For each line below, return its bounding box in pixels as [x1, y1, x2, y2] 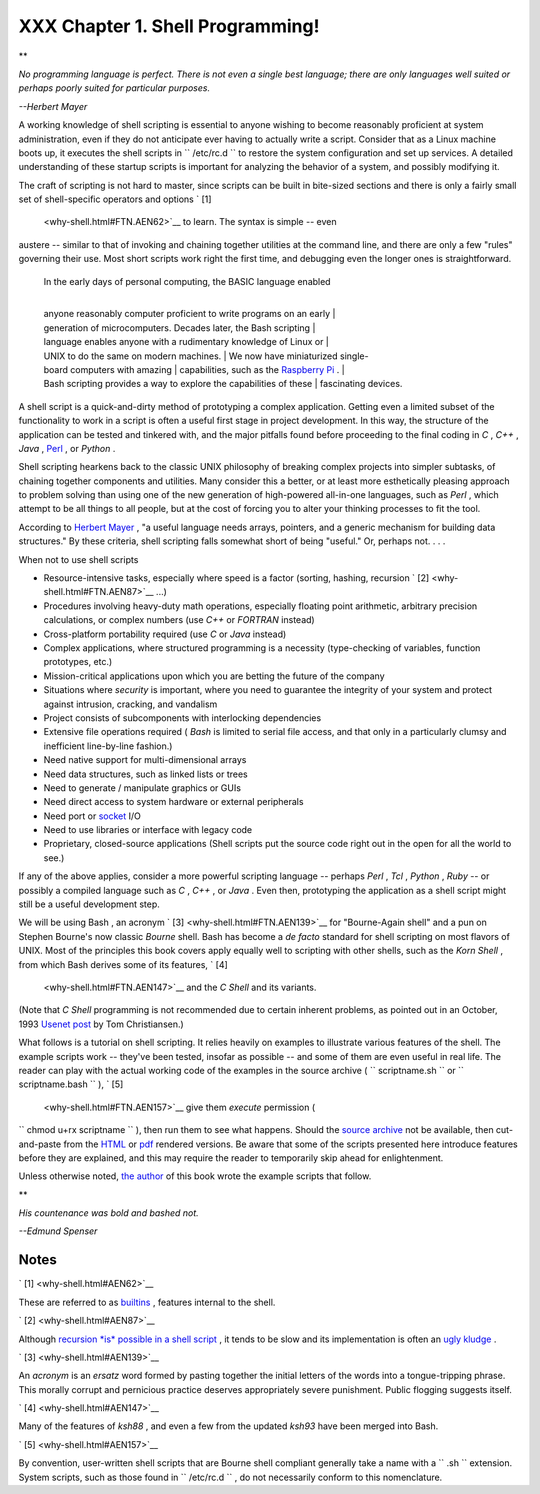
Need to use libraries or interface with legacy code [43, 824, 253, 836]
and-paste [18, 1138, 62, 1150]
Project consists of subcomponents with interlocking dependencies [43, 711, 322, 724]
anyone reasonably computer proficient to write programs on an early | [43, 308, 336, 320]
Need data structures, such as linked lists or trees [43, 768, 249, 780]
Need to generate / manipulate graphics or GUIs [43, 781, 242, 794]
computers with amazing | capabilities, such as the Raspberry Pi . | [70, 363, 345, 375]
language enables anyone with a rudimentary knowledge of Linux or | [43, 336, 329, 348]
